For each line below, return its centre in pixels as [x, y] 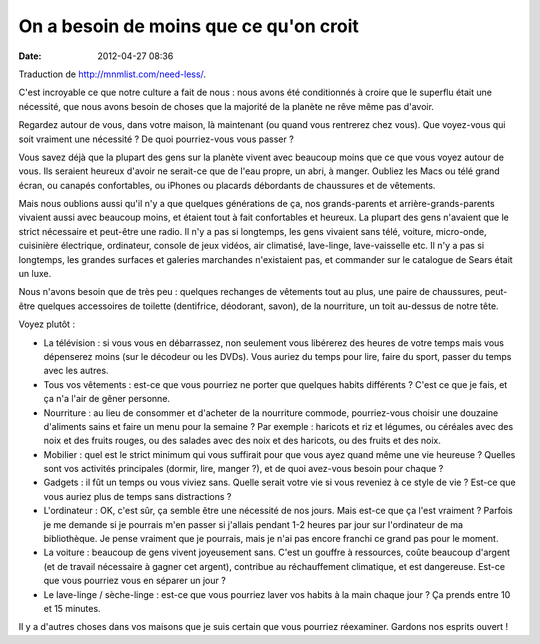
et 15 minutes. [72, 608]
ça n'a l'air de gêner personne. [106, 399]
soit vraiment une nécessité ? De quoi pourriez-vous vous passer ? [156, 139]
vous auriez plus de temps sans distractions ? [137, 496]
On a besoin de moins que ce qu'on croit [189, 26]
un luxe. [35, 274]
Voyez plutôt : [46, 324]
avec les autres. [76, 371]
